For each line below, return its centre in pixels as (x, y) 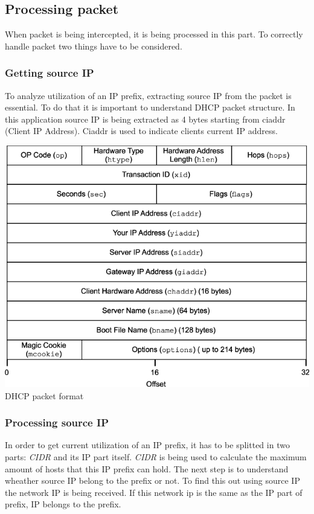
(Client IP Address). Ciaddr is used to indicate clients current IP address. (141, 131)
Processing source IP (57, 422)
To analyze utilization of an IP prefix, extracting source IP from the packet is (148, 95)
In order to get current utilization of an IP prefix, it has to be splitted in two (147, 445)
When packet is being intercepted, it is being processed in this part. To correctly (154, 34)
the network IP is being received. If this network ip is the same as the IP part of (154, 492)
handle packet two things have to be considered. (94, 46)
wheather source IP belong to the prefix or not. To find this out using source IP (152, 480)
